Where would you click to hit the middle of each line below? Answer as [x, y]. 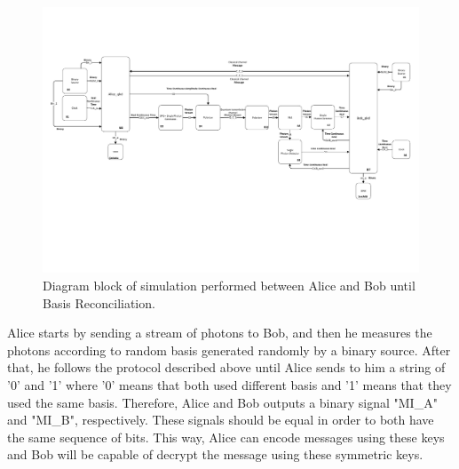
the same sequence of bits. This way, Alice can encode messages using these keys [226, 437]
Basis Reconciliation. [99, 302]
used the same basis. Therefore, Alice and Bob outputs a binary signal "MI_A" [222, 402]
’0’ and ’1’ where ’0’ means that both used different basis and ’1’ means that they [229, 384]
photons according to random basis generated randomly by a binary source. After [229, 350]
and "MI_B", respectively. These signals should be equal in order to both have [221, 420]
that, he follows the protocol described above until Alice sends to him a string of [226, 367]
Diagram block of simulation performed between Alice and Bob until [229, 285]
